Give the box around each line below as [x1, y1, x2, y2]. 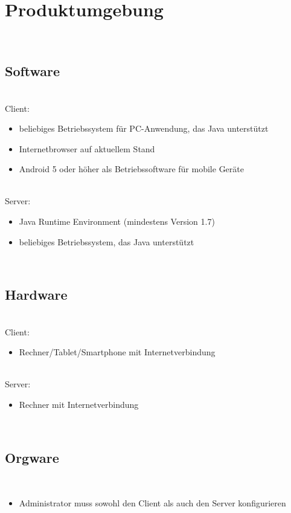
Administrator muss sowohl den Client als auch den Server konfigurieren [19, 497, 286, 509]
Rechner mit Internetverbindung [19, 398, 139, 411]
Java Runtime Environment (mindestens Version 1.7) [19, 215, 215, 228]
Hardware [5, 285, 68, 304]
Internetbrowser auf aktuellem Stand [19, 142, 155, 155]
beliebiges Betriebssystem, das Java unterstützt [19, 235, 194, 248]
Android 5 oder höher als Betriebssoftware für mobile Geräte [19, 163, 244, 175]
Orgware [5, 448, 59, 466]
